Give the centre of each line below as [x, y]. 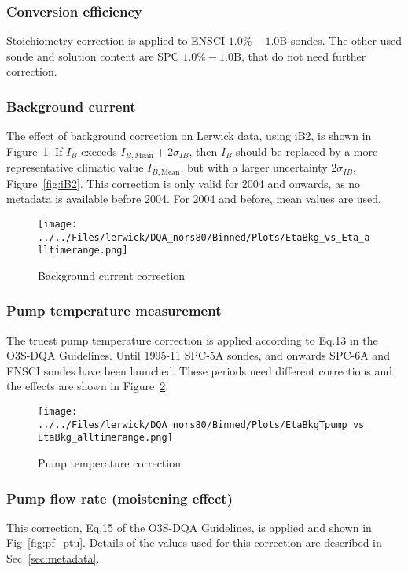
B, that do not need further [300, 55]
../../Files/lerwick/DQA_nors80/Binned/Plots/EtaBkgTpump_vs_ [204, 424]
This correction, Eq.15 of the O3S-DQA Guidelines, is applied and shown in [189, 527]
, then [203, 151]
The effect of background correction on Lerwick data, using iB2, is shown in [189, 136]
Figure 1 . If [35, 151]
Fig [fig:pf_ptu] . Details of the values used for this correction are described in [194, 542]
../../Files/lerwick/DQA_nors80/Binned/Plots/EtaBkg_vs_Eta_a [204, 237]
